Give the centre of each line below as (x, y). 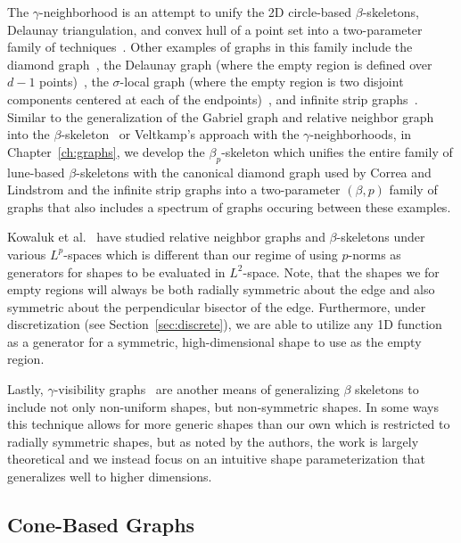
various (27, 254)
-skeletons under (381, 237)
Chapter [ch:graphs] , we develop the (106, 151)
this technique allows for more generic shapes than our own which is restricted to (229, 424)
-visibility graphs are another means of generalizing (197, 389)
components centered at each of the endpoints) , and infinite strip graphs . (213, 99)
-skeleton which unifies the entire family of (337, 151)
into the (29, 134)
